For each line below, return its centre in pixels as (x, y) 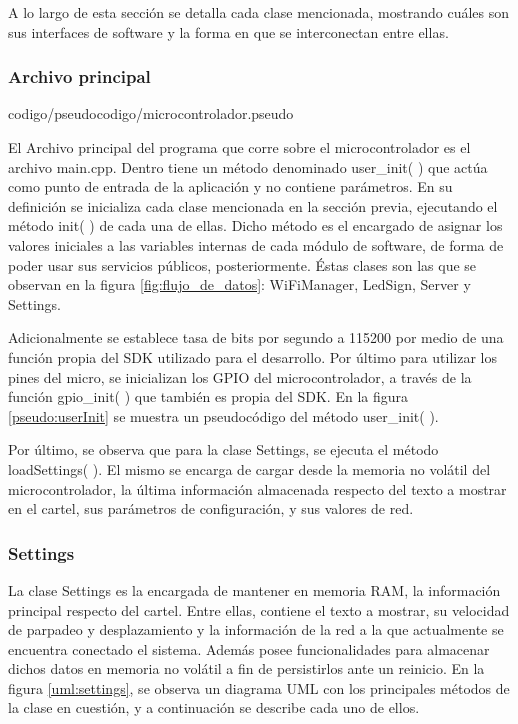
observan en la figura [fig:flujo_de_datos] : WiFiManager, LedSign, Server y (239, 284)
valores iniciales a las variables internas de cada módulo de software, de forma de (256, 244)
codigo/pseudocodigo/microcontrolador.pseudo (151, 113)
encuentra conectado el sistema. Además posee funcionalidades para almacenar (249, 648)
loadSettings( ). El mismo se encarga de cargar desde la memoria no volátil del (249, 468)
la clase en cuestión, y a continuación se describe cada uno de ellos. (214, 707)
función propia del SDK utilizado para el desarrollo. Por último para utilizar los (252, 356)
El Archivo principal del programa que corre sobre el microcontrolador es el (239, 147)
